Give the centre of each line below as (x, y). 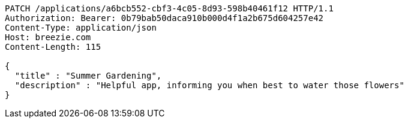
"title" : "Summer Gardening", (88, 76)
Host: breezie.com (48, 37)
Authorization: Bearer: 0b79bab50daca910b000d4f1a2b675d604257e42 (164, 18)
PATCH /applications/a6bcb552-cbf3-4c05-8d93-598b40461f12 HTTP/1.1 (169, 8)
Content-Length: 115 (53, 47)
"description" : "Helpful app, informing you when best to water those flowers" (209, 85)
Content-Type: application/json (81, 28)
